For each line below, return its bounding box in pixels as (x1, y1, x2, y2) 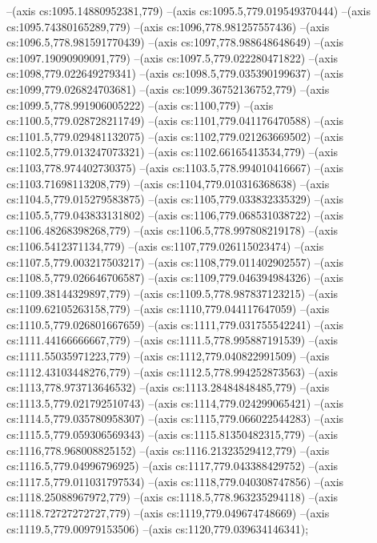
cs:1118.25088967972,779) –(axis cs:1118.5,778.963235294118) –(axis (6, 489, 339, 505)
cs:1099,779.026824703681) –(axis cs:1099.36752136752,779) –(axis (6, 80, 330, 97)
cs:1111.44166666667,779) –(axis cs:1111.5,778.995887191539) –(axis (6, 332, 339, 348)
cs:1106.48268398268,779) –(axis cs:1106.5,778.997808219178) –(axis (6, 222, 339, 239)
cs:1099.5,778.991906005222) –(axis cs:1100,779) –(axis (6, 96, 274, 113)
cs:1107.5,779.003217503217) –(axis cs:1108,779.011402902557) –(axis (6, 253, 344, 270)
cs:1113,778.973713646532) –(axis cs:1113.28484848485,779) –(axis (6, 379, 330, 396)
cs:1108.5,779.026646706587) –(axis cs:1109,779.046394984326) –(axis (6, 269, 344, 286)
